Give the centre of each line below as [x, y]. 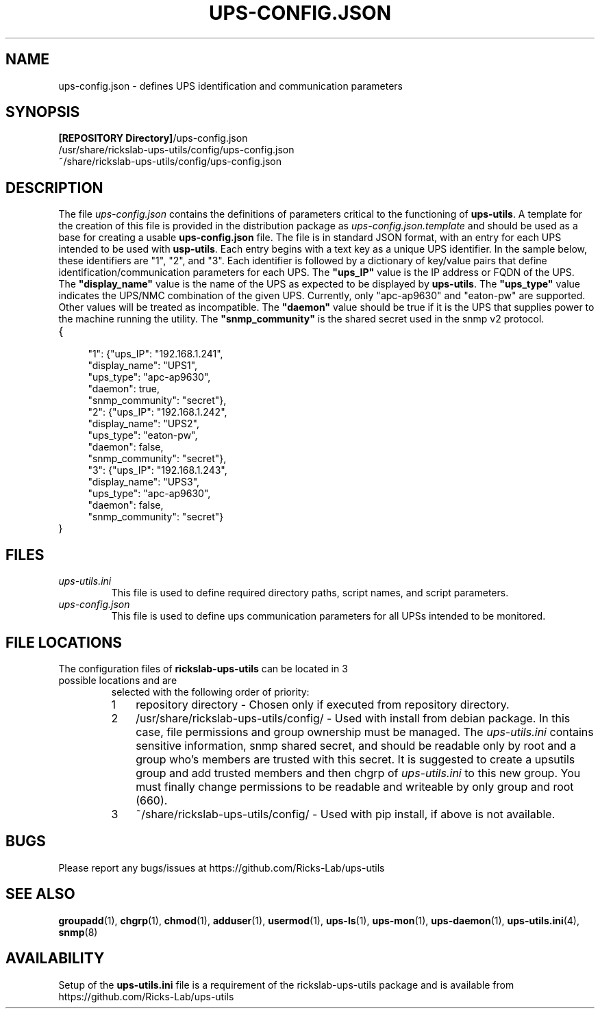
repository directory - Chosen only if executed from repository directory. [323, 704]
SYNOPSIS [43, 112]
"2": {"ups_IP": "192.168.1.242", [158, 412]
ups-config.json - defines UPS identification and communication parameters [231, 86]
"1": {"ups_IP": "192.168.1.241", [155, 354]
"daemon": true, [124, 389]
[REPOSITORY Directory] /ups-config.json [153, 138]
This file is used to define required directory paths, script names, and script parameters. [310, 593]
